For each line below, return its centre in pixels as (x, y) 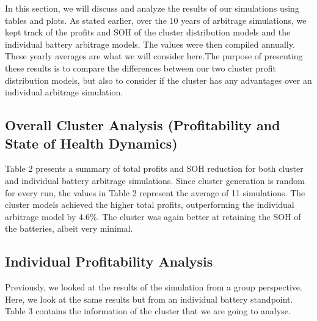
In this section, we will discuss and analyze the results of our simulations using (152, 8)
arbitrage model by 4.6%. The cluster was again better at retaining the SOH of (153, 216)
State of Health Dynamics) (91, 143)
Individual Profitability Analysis (109, 261)
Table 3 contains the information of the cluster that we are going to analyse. (148, 311)
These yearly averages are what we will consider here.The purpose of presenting (154, 56)
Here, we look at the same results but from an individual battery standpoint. (149, 299)
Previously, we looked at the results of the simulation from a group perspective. (154, 287)
